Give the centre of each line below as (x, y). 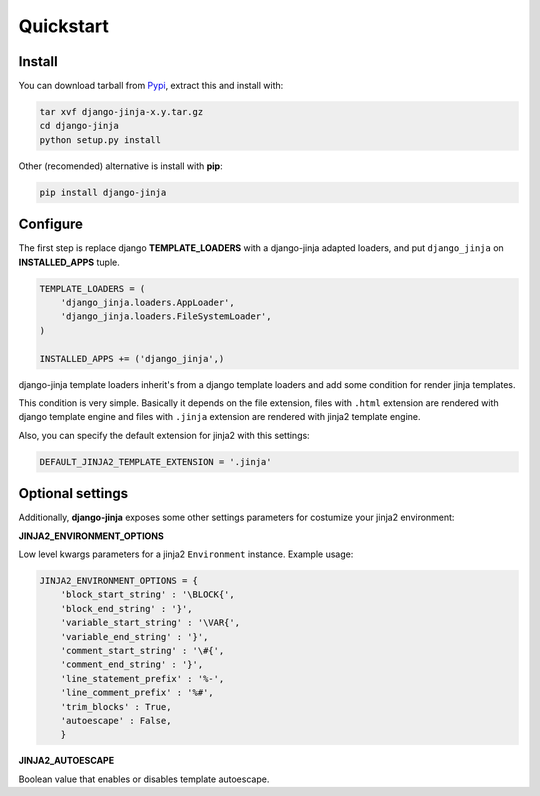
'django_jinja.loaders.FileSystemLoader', (166, 316)
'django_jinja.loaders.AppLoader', (147, 303)
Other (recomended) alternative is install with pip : (121, 166)
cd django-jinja (79, 126)
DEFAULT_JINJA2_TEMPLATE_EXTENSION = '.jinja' (155, 461)
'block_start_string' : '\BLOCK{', (147, 594)
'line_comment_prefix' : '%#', (137, 693)
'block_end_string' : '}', (127, 608)
